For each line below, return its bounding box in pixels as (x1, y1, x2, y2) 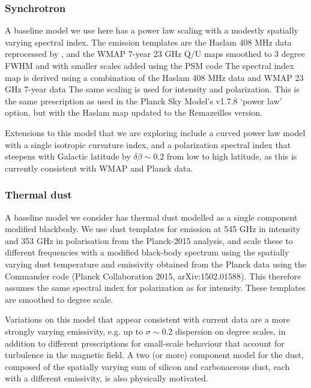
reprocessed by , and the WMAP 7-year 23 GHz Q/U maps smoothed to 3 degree (5, 47, 305, 60)
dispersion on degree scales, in (175, 324, 286, 337)
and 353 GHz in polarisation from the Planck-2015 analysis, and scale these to (5, 234, 293, 246)
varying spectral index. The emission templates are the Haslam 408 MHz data (5, 35, 292, 48)
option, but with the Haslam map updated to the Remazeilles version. (5, 106, 263, 119)
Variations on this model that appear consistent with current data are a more (5, 313, 290, 326)
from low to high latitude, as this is (166, 150, 297, 163)
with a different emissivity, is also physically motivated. (5, 372, 208, 384)
